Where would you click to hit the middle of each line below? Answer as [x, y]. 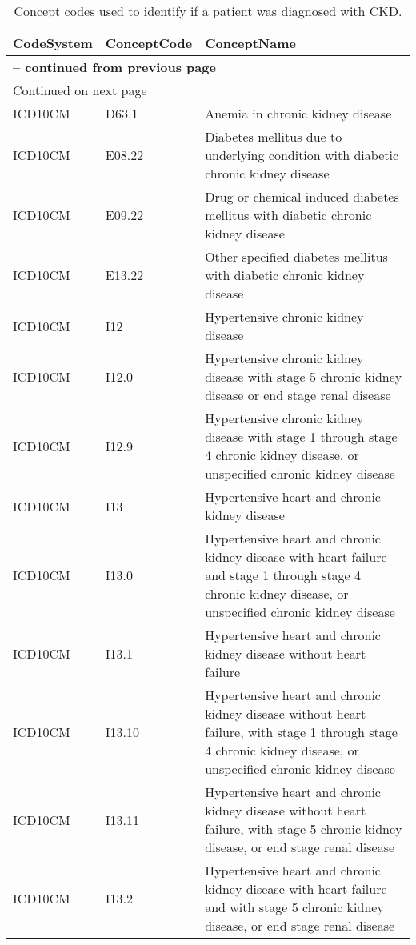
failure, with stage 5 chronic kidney [304, 829]
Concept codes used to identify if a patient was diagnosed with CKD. [208, 11]
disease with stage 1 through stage [301, 436]
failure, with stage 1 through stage [301, 732]
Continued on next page [80, 90]
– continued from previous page [114, 67]
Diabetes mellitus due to [274, 136]
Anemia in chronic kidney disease [298, 113]
